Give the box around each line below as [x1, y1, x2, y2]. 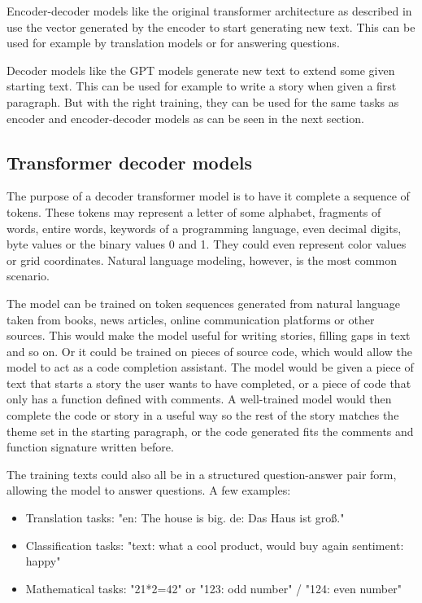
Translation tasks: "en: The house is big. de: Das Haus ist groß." [25, 509, 345, 526]
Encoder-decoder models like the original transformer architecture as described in [7, 2, 412, 19]
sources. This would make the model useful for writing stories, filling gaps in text [7, 327, 411, 344]
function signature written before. [7, 438, 174, 456]
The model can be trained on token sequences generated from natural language [7, 294, 401, 311]
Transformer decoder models [7, 149, 253, 174]
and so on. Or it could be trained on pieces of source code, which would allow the [7, 342, 412, 359]
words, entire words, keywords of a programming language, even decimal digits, [7, 219, 402, 236]
